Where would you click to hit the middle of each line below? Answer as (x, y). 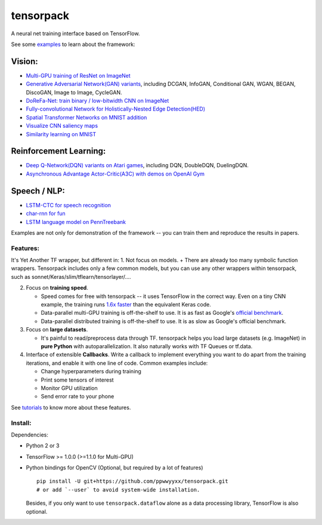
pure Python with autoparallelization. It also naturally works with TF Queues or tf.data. (147, 346)
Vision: (24, 61)
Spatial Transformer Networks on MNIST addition (86, 117)
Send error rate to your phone (78, 397)
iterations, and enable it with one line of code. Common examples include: (117, 363)
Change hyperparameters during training (91, 372)
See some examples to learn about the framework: (73, 44)
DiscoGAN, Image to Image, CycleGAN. (74, 92)
